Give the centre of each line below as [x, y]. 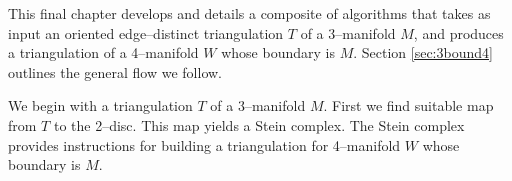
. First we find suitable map [408, 105]
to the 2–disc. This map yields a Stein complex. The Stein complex [259, 124]
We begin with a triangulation [100, 105]
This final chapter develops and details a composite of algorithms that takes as [249, 13]
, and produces [458, 32]
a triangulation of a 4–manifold [103, 52]
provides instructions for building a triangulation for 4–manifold [204, 144]
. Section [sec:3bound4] [423, 52]
